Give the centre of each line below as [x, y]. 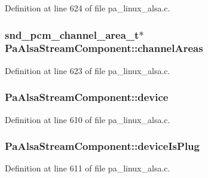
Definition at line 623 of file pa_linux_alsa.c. [88, 70]
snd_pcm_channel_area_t [72, 34]
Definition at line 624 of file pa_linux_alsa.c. [88, 8]
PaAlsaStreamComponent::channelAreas [104, 48]
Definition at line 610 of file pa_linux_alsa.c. [88, 119]
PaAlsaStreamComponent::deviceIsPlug [102, 146]
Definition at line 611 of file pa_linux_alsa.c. [88, 168]
